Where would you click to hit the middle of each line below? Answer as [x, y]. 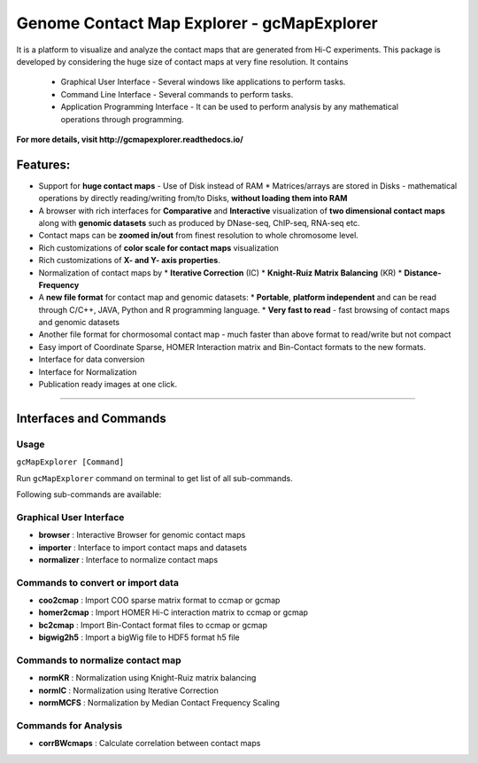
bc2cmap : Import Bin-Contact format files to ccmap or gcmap [153, 625]
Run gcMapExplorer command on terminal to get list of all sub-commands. [154, 478]
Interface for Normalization [88, 371]
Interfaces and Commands [92, 418]
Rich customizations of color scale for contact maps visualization [158, 247]
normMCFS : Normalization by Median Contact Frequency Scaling [159, 703]
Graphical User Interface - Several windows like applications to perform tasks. [203, 82]
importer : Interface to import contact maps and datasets [143, 547]
